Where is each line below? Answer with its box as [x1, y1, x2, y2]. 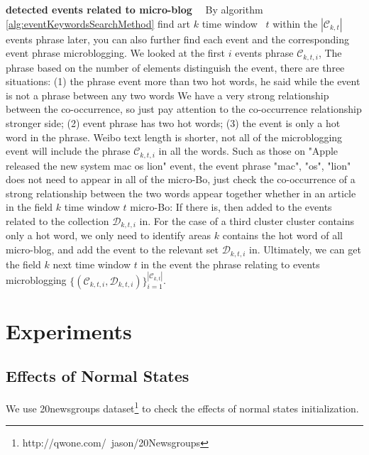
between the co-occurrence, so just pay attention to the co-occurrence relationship [6, 102, 362, 116]
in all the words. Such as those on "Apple [158, 143, 338, 158]
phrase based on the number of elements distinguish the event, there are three [6, 60, 345, 75]
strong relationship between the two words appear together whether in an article [6, 185, 356, 200]
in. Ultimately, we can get [249, 242, 361, 257]
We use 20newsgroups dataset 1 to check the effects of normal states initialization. [6, 399, 359, 415]
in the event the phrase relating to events [141, 256, 320, 271]
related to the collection [6, 214, 109, 229]
